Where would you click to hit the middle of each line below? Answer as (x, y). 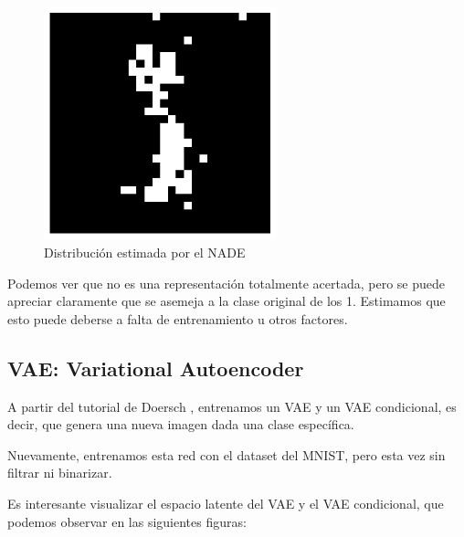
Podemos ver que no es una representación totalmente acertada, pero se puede (226, 283)
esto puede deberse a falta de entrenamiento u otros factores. (178, 318)
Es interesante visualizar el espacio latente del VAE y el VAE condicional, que (226, 503)
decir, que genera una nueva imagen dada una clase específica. (181, 424)
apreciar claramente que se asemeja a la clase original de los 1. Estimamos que (227, 301)
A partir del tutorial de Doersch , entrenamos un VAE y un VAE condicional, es (232, 406)
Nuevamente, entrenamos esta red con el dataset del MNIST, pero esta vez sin (227, 454)
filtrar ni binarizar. (60, 473)
